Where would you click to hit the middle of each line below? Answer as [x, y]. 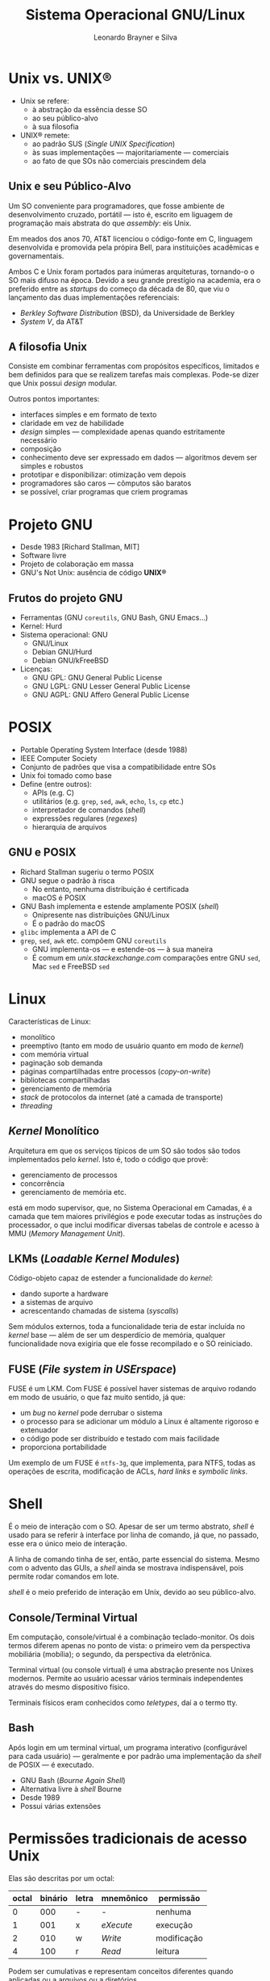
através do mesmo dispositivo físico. [69, 1687]
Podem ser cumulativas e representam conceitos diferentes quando [121, 1971]
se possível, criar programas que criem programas [104, 492]
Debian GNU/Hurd [62, 652]
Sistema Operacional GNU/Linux [135, 15]
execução [174, 1924]
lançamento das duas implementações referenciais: [94, 297]
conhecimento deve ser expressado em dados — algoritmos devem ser [139, 457]
